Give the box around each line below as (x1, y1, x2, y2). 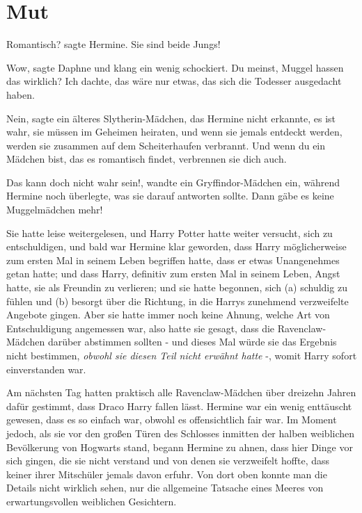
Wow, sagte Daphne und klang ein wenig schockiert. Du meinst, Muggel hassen (6, 60, 344, 74)
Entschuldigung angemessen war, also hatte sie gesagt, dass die (6, 320, 275, 335)
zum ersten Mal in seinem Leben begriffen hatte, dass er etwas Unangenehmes (6, 252, 340, 267)
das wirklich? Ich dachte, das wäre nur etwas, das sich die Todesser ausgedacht (6, 74, 342, 88)
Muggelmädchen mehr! (6, 202, 103, 217)
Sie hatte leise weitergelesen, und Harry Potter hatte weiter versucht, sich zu (6, 225, 333, 240)
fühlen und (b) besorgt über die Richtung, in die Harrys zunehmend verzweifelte (6, 293, 349, 308)
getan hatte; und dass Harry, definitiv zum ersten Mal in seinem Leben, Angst (6, 266, 340, 281)
